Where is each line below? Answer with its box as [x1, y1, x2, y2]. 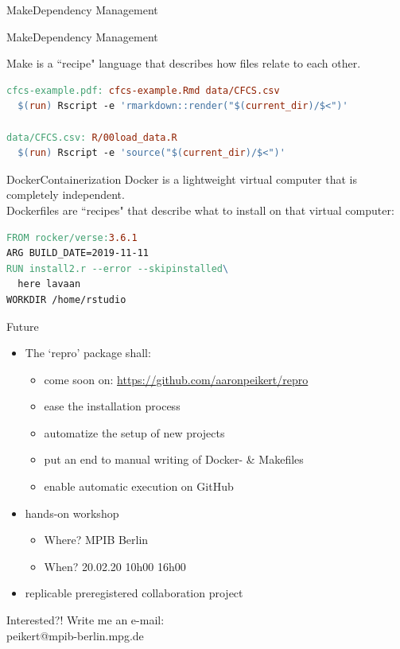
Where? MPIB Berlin [44, 531, 149, 548]
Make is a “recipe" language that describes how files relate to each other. [6, 55, 361, 72]
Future [6, 317, 39, 334]
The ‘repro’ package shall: [25, 344, 151, 361]
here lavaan [17, 278, 81, 290]
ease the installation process [44, 398, 181, 414]
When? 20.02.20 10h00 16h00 [44, 558, 186, 574]
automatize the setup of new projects [44, 424, 225, 441]
